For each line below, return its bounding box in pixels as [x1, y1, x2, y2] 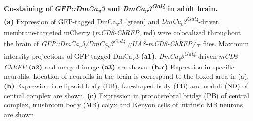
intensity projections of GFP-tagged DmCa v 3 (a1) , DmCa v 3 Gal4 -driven [4, 49, 217, 62]
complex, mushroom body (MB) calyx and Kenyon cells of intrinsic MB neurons [4, 100, 243, 110]
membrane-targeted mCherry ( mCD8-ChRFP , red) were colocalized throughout [4, 27, 241, 37]
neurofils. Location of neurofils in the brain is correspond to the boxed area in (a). [4, 71, 249, 81]
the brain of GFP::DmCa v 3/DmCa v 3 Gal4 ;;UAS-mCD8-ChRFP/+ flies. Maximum [4, 37, 249, 50]
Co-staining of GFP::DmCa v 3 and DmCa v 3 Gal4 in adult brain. [4, 2, 217, 15]
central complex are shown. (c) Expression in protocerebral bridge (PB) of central [4, 90, 249, 100]
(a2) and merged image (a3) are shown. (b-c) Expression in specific [28, 61, 235, 71]
